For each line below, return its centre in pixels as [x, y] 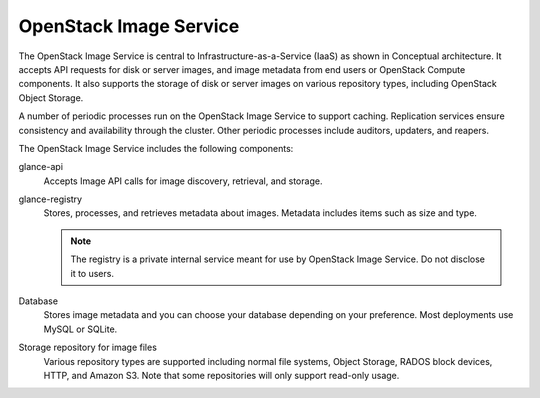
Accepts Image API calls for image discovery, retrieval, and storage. [183, 181]
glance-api [41, 167]
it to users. [92, 273]
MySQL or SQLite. [80, 329]
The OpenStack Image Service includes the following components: [156, 148]
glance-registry [50, 199]
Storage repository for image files [87, 347]
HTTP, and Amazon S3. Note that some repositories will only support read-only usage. [221, 375]
